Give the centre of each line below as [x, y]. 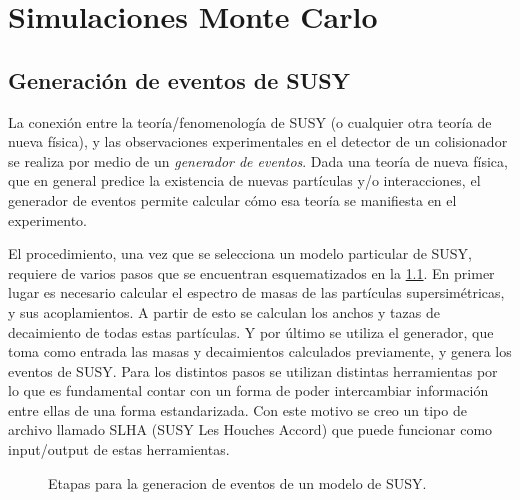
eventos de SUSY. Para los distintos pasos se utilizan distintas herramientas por [253, 370]
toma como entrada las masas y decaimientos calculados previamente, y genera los [260, 351]
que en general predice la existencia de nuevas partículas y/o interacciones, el [244, 180]
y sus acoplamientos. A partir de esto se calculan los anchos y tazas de [224, 311]
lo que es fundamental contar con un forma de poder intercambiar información [248, 390]
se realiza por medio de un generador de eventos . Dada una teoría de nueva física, [258, 160]
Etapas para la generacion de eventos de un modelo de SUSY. [237, 482]
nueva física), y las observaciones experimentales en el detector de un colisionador [258, 141]
